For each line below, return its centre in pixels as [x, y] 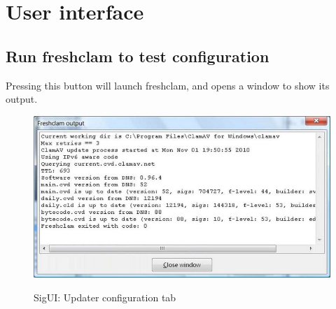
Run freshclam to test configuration [138, 56]
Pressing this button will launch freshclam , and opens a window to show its [168, 85]
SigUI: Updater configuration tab [105, 297]
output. [22, 99]
